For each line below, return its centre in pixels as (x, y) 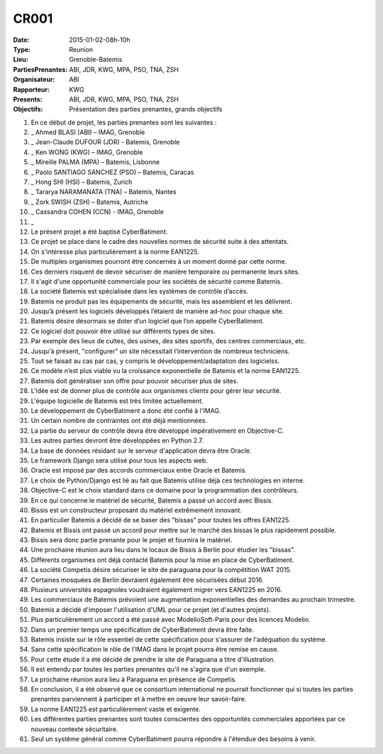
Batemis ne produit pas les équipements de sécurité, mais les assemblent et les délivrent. (161, 301)
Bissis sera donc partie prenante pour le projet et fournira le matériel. (132, 540)
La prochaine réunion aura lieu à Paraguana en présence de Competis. (134, 679)
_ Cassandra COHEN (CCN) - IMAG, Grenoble (98, 212)
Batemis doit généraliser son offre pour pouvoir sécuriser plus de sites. (135, 381)
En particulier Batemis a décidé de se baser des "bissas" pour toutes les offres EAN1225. (161, 520)
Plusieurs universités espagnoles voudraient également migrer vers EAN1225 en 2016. (157, 590)
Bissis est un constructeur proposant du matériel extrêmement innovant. (137, 510)
